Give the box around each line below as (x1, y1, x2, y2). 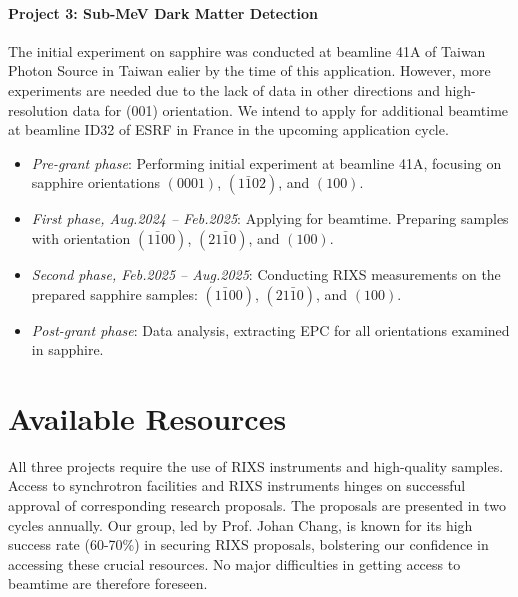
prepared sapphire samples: (31, 283, 198, 304)
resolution (8, 99, 69, 120)
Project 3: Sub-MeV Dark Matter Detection (8, 2, 319, 23)
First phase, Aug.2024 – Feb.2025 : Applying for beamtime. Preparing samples (31, 208, 509, 229)
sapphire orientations (31, 172, 160, 193)
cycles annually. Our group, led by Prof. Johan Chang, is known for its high (8, 514, 473, 535)
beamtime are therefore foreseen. (8, 573, 208, 594)
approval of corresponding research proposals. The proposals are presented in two (8, 495, 506, 516)
